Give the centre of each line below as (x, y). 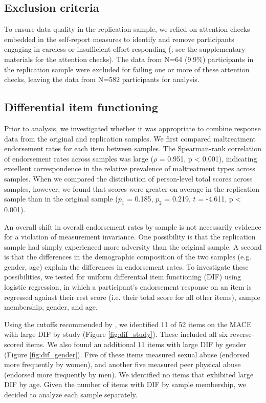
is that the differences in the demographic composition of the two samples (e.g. (128, 257)
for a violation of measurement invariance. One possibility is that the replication (130, 237)
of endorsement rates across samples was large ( (79, 158)
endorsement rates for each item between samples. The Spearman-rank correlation (133, 148)
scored (14, 344)
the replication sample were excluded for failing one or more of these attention (127, 69)
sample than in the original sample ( (61, 199)
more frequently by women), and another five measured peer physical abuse (123, 364)
